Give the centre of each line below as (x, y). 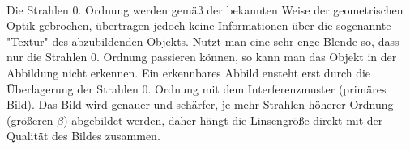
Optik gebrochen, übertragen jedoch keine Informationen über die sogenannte (199, 25)
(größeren (30, 120)
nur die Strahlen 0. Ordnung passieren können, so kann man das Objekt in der (202, 57)
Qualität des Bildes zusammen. (83, 136)
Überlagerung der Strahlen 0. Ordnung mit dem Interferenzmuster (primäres (196, 88)
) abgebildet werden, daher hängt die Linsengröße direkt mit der (223, 120)
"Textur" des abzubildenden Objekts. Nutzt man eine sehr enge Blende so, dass (203, 41)
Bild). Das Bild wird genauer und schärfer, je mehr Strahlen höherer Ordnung (200, 104)
